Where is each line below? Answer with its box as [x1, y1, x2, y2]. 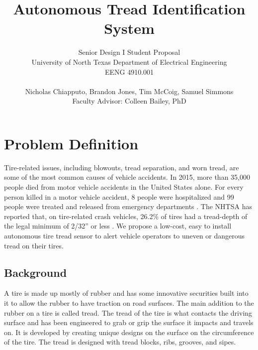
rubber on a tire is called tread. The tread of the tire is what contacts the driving [4, 307, 253, 318]
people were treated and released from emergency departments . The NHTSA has [4, 201, 252, 212]
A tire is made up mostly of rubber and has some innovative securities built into [4, 288, 249, 298]
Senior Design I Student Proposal [78, 47, 180, 57]
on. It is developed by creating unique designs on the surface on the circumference [4, 327, 254, 337]
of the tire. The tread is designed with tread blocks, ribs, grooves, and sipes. [4, 337, 236, 347]
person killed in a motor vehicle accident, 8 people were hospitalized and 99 [4, 191, 234, 202]
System [104, 18, 155, 38]
